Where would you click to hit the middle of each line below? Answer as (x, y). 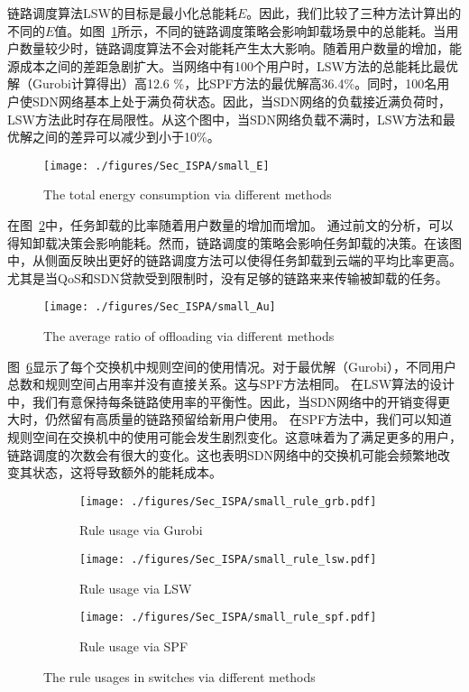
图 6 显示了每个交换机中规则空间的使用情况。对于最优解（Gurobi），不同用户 (232, 366)
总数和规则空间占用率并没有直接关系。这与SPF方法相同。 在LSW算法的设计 (231, 384)
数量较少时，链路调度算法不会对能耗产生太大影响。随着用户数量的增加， (234, 48)
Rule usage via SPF (134, 646)
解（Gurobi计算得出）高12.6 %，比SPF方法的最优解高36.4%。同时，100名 (222, 83)
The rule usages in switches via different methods (179, 676)
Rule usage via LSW (136, 588)
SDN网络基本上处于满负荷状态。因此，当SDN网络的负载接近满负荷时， (241, 101)
